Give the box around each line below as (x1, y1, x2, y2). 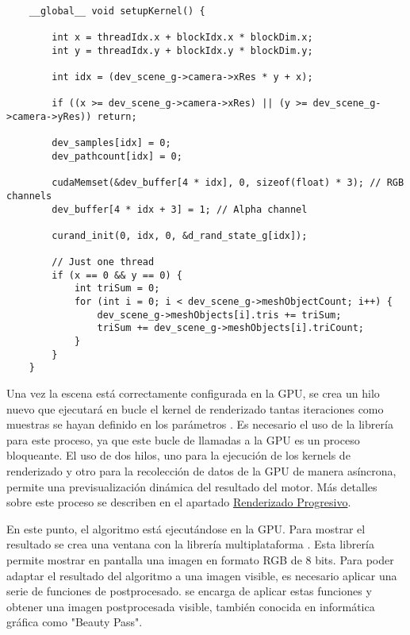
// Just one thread (52, 256, 155, 268)
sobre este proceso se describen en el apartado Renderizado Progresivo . (6, 494, 351, 510)
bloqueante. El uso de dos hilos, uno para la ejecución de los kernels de (6, 447, 351, 464)
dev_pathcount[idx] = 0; (52, 150, 182, 162)
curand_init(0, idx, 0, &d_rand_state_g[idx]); (52, 229, 308, 241)
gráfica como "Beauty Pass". (6, 614, 143, 630)
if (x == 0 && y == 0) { (52, 269, 182, 281)
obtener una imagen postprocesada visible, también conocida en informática (6, 598, 375, 614)
